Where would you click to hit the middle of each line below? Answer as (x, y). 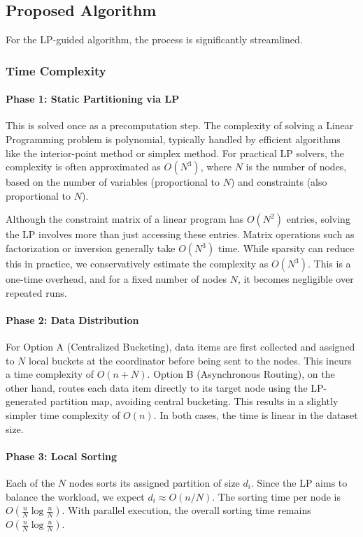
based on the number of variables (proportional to (113, 182)
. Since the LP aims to (299, 482)
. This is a (329, 263)
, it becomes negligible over (296, 279)
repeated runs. (36, 292)
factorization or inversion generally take (91, 248)
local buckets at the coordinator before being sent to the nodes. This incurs (190, 360)
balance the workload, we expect (75, 496)
